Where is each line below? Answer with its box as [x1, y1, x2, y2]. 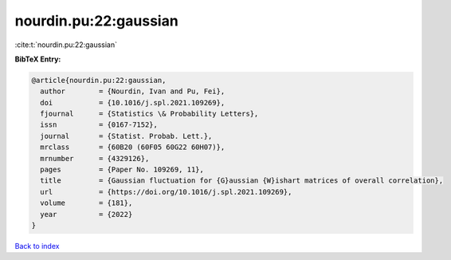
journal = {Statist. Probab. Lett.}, [40, 132, 213, 140]
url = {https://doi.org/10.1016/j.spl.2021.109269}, [40, 187, 292, 196]
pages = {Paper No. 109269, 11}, [40, 165, 205, 175]
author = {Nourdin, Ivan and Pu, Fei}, [40, 87, 225, 96]
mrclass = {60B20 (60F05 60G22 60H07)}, [40, 143, 225, 152]
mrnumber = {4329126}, [40, 154, 150, 163]
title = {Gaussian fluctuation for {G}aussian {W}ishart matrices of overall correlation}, [40, 176, 444, 185]
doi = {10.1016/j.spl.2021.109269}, [40, 98, 225, 107]
